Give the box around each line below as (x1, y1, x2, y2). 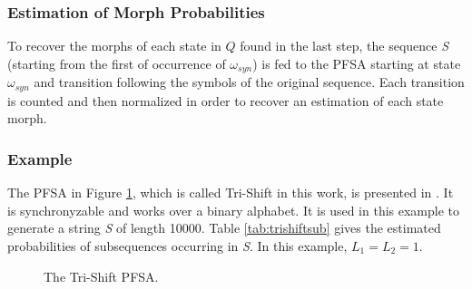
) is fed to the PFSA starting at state (252, 53, 461, 72)
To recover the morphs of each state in (7, 36, 221, 55)
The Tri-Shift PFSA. (44, 266, 159, 285)
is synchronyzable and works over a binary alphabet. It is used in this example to (7, 200, 460, 219)
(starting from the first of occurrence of (7, 53, 226, 72)
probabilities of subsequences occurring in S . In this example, (7, 236, 348, 255)
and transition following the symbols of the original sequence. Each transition (34, 72, 465, 92)
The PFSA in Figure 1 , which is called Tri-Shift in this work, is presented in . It (7, 183, 454, 202)
